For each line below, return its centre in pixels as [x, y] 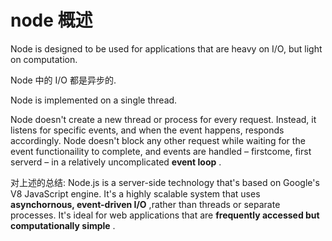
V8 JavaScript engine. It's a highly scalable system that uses [135, 193]
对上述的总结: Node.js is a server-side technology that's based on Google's [165, 182]
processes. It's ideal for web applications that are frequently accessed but [165, 215]
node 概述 [51, 20]
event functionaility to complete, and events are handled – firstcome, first [161, 151]
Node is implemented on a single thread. [94, 100]
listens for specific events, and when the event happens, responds [147, 130]
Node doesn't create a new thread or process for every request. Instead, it [163, 119]
